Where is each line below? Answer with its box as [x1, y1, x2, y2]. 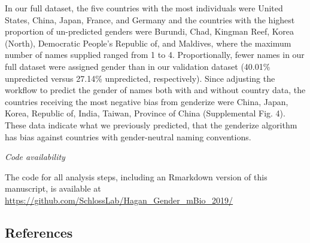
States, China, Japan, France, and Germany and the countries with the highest [5, 13, 295, 26]
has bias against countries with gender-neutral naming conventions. [5, 130, 251, 143]
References [5, 223, 73, 241]
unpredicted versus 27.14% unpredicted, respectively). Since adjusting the [5, 72, 275, 84]
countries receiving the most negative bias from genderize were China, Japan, [5, 95, 288, 107]
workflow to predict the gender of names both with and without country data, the [5, 84, 306, 96]
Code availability [5, 150, 65, 163]
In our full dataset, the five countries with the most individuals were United [5, 2, 283, 14]
